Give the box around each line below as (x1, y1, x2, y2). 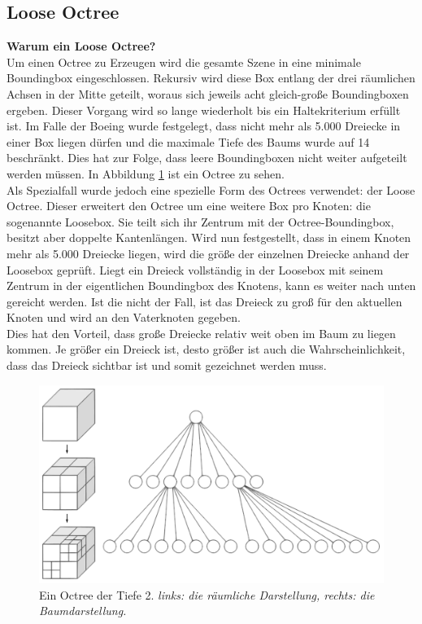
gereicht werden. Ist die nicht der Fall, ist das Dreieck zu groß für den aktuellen (7, 292, 402, 310)
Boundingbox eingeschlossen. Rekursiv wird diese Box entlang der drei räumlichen (7, 69, 415, 86)
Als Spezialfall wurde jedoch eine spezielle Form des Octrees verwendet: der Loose (7, 181, 415, 198)
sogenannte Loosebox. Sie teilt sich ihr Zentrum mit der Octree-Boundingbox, (7, 213, 394, 230)
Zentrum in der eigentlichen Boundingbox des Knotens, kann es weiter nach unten (7, 277, 416, 294)
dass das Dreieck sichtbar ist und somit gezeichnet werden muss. (7, 357, 327, 374)
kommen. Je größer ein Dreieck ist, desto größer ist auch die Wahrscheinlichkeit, (7, 341, 406, 358)
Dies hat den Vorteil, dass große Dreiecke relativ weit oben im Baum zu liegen (7, 324, 396, 341)
